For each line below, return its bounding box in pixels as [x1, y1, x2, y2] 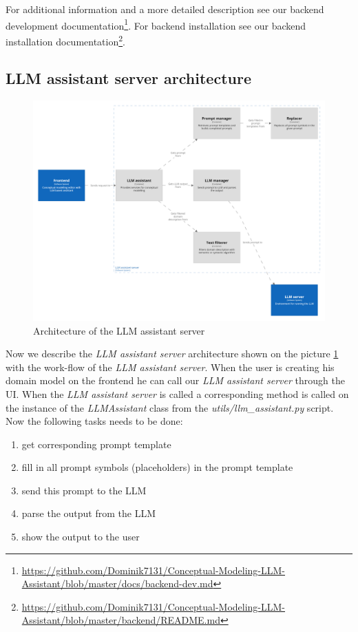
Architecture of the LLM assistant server [33, 323, 205, 337]
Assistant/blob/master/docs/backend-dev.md [21, 576, 213, 591]
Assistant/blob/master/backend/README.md [21, 613, 220, 627]
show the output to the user [21, 529, 140, 544]
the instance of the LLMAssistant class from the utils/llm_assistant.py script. [6, 400, 334, 414]
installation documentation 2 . [6, 32, 125, 48]
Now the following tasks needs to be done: [6, 414, 183, 428]
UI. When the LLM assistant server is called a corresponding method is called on [6, 386, 349, 401]
